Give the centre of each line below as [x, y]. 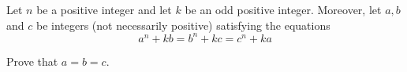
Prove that [32, 61]
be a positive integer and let [104, 9]
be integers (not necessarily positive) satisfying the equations [183, 25]
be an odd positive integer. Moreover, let [283, 9]
